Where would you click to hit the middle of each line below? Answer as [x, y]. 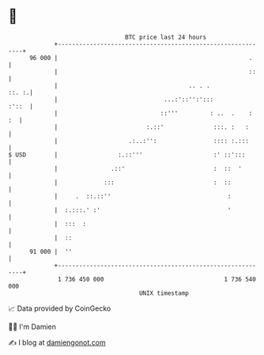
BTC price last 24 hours [166, 37]
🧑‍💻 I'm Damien [32, 327]
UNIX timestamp [164, 293]
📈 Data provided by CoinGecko [60, 308]
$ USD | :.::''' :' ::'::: [127, 155]
